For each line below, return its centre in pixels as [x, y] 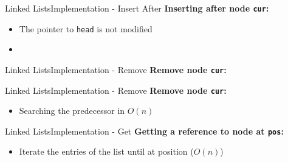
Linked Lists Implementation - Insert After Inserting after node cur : [137, 8]
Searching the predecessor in [72, 111]
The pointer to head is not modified [86, 28]
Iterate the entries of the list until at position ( [106, 151]
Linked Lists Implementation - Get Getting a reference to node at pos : [144, 131]
